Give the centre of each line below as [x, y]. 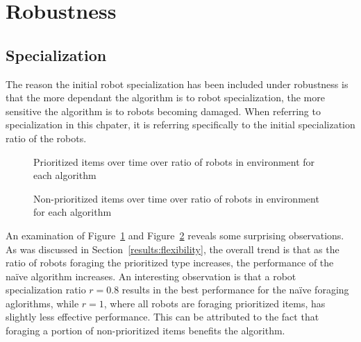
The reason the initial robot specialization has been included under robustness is [177, 84]
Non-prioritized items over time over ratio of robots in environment [176, 198]
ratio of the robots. [46, 138]
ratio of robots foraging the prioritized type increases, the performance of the [170, 263]
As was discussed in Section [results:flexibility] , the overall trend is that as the [173, 249]
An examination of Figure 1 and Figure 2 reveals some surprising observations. [175, 235]
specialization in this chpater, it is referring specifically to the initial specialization [180, 125]
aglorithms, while [42, 303]
